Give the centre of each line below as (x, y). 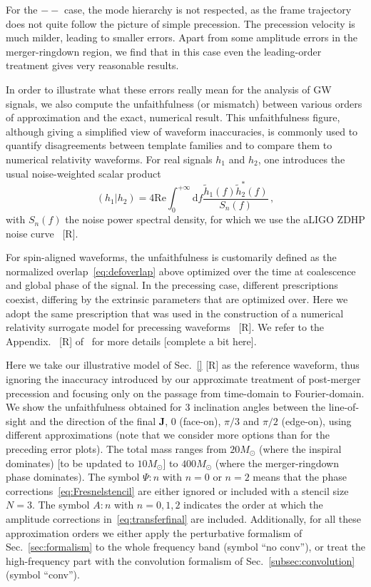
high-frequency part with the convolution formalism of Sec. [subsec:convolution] (181, 560)
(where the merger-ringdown (277, 463)
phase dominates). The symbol (73, 477)
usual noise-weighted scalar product (83, 173)
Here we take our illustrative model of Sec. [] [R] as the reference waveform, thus (183, 365)
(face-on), (200, 420)
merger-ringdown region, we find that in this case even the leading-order (164, 51)
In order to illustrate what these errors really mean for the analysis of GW (169, 89)
